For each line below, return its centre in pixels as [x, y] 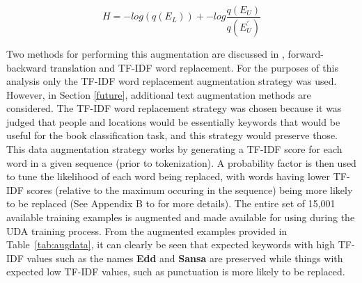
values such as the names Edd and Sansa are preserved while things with [185, 258]
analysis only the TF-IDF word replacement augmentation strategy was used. [172, 81]
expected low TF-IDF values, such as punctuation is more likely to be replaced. [176, 272]
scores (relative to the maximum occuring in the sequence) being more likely [190, 189]
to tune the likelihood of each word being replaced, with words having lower [168, 176]
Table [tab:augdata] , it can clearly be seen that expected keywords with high [171, 244]
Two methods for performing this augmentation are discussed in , [145, 53]
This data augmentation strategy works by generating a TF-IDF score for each [174, 149]
